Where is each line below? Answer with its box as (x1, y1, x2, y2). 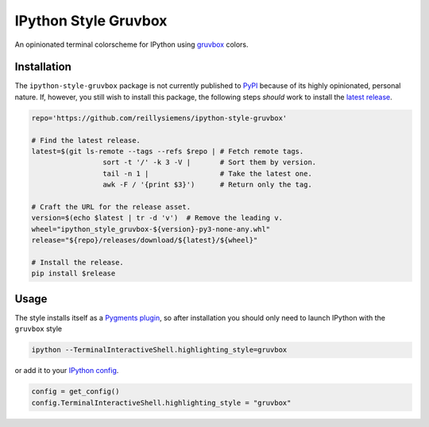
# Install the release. (31, 258, 125, 267)
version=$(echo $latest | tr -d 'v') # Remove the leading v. (31, 213, 284, 222)
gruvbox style (14, 324, 63, 333)
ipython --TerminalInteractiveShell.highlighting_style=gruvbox (31, 345, 288, 355)
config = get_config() (31, 387, 120, 396)
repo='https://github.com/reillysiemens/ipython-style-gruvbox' (31, 113, 288, 122)
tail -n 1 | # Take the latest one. (102, 169, 313, 178)
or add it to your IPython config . (14, 366, 119, 375)
